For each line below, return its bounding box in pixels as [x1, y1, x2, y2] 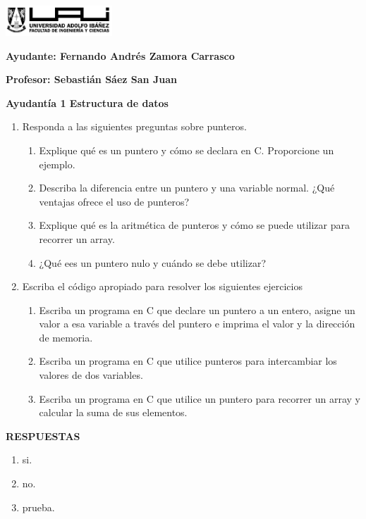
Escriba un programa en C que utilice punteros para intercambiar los [39, 354, 337, 368]
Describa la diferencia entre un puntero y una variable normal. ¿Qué [39, 180, 335, 195]
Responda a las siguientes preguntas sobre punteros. [22, 119, 247, 134]
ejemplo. [39, 156, 75, 171]
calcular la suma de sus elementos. [39, 405, 188, 420]
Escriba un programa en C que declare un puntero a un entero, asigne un [39, 302, 355, 317]
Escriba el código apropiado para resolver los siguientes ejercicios [22, 279, 303, 294]
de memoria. [39, 330, 93, 344]
